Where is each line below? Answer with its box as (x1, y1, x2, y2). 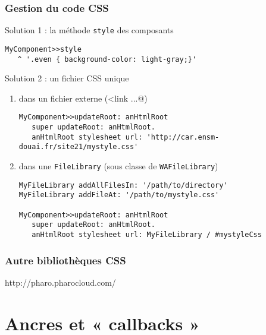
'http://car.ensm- (146, 132, 220, 141)
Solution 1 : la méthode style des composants (5, 24, 174, 36)
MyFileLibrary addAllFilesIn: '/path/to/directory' (18, 181, 228, 189)
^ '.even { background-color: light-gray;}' (17, 55, 197, 64)
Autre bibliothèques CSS (5, 252, 126, 267)
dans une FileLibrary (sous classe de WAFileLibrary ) (18, 160, 218, 172)
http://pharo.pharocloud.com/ (5, 276, 116, 288)
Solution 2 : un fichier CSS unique (5, 72, 129, 84)
